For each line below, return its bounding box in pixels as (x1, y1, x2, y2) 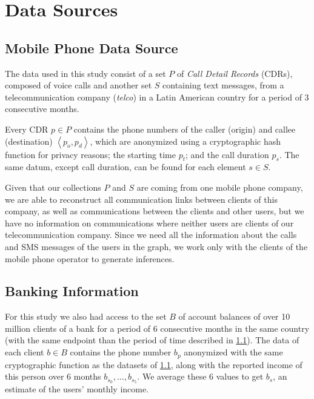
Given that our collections (5, 180, 101, 193)
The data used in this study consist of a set (5, 67, 166, 79)
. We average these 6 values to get (137, 370, 264, 383)
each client (5, 346, 44, 358)
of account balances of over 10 (178, 310, 290, 323)
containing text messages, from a (162, 79, 284, 91)
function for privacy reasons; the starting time (5, 148, 176, 160)
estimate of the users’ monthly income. (5, 382, 149, 395)
